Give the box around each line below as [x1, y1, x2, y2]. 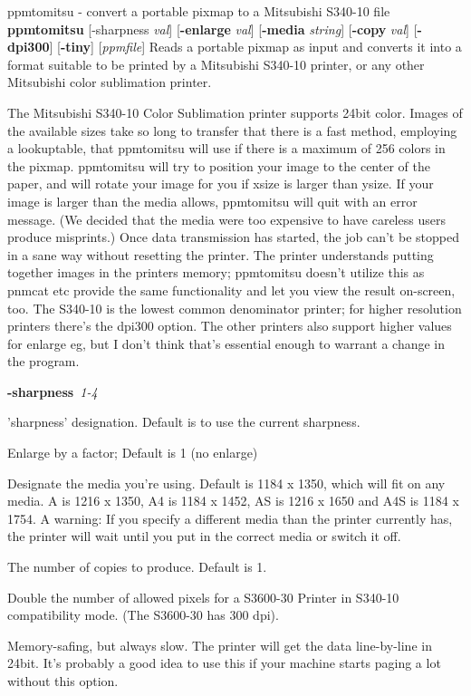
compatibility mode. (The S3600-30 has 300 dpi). [7, 605, 279, 624]
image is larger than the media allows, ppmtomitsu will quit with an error [7, 191, 418, 210]
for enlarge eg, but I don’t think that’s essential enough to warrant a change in [7, 333, 446, 353]
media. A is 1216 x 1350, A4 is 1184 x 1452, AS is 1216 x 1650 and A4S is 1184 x [7, 491, 459, 510]
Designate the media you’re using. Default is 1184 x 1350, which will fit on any [7, 473, 446, 492]
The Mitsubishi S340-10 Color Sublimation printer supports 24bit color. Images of [7, 102, 463, 121]
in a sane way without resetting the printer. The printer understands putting [7, 245, 434, 264]
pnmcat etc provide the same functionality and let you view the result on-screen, [7, 280, 456, 299]
